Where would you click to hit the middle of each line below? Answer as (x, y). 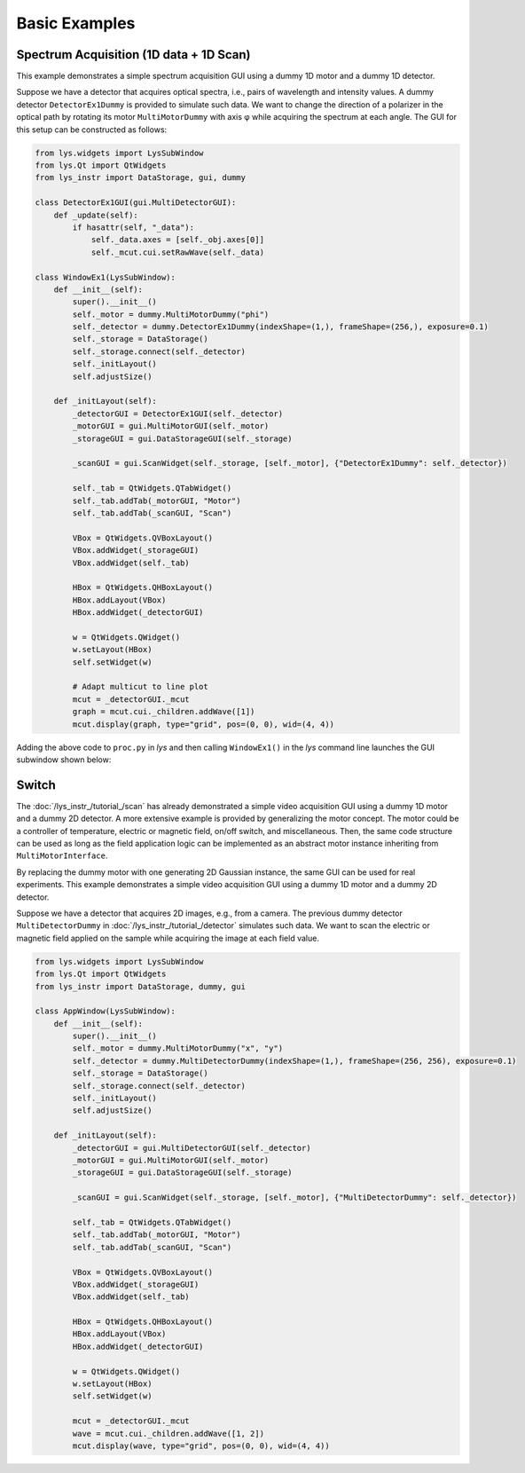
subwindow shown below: (64, 760)
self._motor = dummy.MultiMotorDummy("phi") (171, 314)
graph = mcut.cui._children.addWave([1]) (164, 712)
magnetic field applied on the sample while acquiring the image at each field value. (168, 938)
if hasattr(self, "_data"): (133, 227)
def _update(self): (96, 215)
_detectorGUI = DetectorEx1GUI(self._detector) (178, 414)
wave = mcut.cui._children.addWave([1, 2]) (168, 1434)
